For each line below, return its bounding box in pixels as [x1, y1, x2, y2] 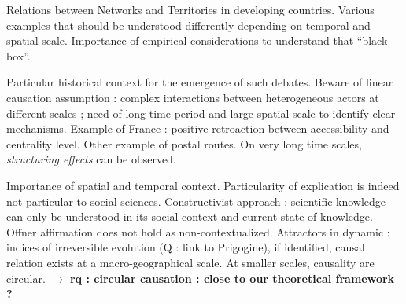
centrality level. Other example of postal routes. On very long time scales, [6, 135, 362, 152]
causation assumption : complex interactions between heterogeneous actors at [6, 89, 379, 105]
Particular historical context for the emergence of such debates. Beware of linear [6, 74, 393, 90]
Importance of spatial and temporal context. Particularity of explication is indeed [6, 177, 400, 193]
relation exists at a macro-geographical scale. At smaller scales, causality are [6, 254, 375, 270]
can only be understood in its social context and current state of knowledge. [6, 208, 373, 225]
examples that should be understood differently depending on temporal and [6, 16, 371, 33]
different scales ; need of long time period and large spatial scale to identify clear [6, 104, 396, 121]
